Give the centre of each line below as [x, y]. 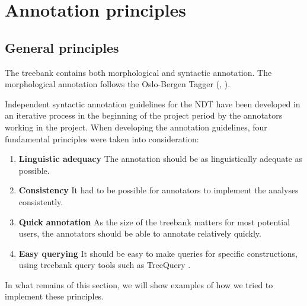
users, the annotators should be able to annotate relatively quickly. [140, 233]
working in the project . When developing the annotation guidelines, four [136, 127]
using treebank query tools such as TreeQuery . [105, 265]
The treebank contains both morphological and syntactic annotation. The [138, 72]
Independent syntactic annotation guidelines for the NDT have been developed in [153, 103]
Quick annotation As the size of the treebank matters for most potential [154, 221]
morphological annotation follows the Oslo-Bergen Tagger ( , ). [118, 84]
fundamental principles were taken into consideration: [102, 138]
